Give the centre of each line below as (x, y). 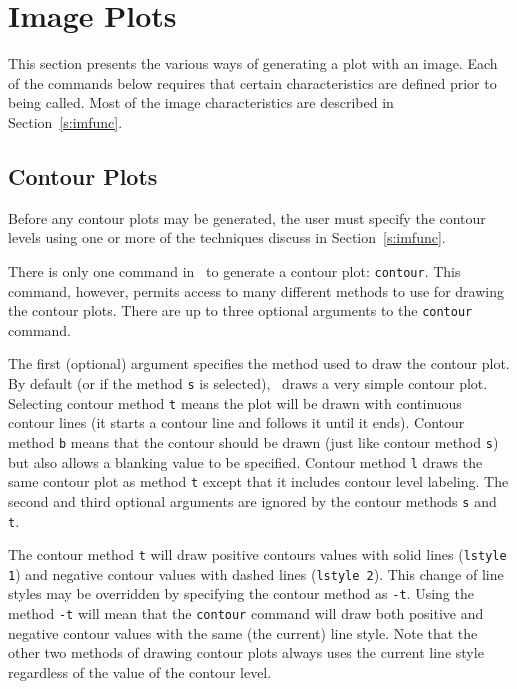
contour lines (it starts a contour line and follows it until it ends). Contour (236, 422)
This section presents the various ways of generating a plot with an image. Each (253, 63)
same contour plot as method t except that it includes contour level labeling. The (258, 481)
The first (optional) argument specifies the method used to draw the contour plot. (259, 363)
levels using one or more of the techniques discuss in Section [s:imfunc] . (227, 237)
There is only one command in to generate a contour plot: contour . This (234, 270)
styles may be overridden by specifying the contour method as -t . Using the (241, 593)
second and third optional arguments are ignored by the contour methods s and (252, 500)
